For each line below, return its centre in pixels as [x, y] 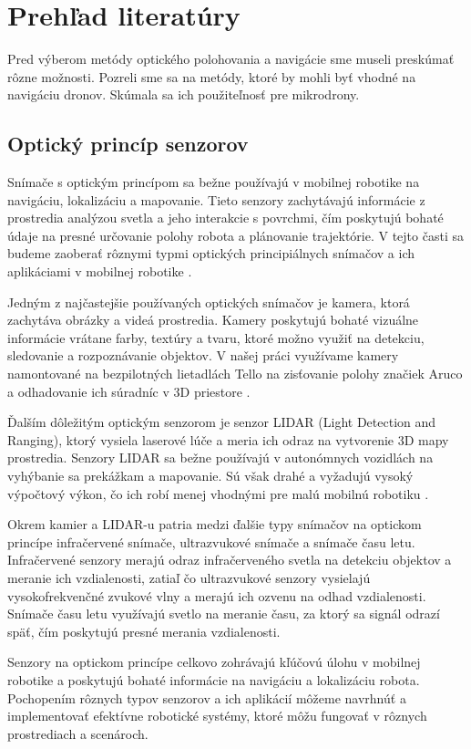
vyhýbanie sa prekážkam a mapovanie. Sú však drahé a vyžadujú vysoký [210, 476]
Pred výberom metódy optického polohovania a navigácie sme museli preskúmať [231, 59]
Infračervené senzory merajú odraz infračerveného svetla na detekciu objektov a [230, 560]
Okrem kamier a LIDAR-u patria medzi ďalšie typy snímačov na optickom [215, 524]
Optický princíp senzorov [128, 144]
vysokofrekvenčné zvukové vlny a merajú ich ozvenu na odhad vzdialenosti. [217, 595]
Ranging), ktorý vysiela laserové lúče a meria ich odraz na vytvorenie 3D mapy [228, 439]
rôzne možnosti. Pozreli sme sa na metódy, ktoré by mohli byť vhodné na [212, 76]
